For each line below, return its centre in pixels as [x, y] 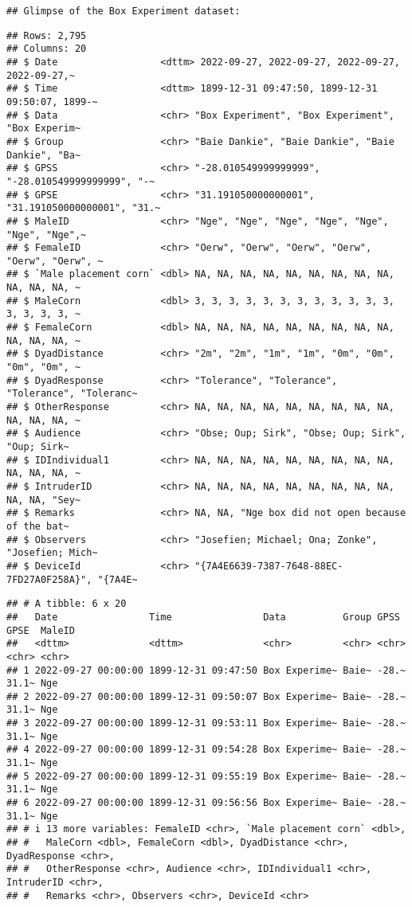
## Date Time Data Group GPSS [203, 617]
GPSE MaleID [41, 630]
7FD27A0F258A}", [49, 579]
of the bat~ [38, 526]
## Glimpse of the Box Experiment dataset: [124, 11]
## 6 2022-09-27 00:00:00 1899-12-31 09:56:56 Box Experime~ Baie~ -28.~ [206, 803]
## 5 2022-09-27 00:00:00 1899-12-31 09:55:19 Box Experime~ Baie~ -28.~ [206, 776]
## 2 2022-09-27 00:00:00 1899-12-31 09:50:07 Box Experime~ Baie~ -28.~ [206, 696]
